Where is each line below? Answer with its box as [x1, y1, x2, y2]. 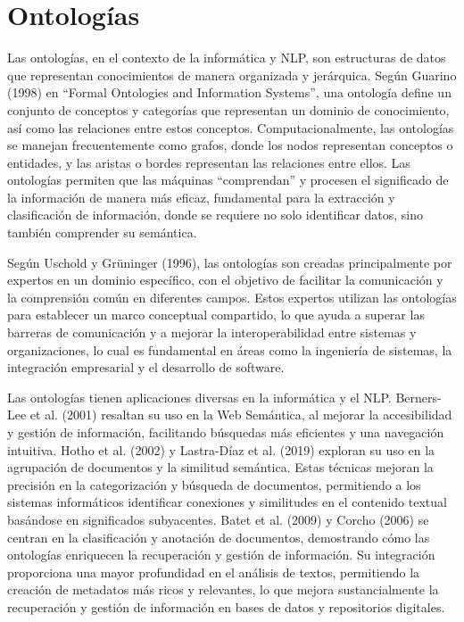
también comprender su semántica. [7, 223, 197, 242]
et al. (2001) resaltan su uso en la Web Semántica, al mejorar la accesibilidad [29, 405, 452, 424]
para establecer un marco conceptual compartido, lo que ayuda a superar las [7, 305, 425, 324]
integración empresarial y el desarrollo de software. [7, 358, 285, 377]
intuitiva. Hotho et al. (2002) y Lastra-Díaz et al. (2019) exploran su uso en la [7, 440, 435, 459]
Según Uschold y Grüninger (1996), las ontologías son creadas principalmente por [7, 253, 452, 271]
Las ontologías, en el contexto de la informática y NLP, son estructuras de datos [7, 48, 446, 67]
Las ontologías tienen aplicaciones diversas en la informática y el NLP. [7, 387, 392, 406]
